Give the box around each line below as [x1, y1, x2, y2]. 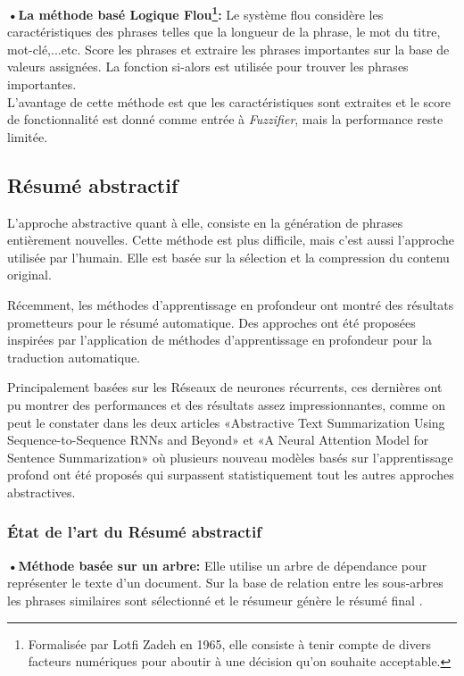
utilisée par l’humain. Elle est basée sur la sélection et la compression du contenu [7, 247, 450, 266]
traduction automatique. [7, 347, 141, 366]
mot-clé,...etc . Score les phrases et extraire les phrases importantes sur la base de [7, 39, 450, 58]
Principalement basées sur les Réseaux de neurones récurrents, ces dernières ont [7, 378, 443, 396]
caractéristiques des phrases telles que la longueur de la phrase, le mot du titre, [7, 22, 441, 41]
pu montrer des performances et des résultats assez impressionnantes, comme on [7, 395, 445, 413]
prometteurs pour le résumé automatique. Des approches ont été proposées [7, 313, 416, 331]
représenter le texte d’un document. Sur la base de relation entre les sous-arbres [7, 573, 443, 592]
